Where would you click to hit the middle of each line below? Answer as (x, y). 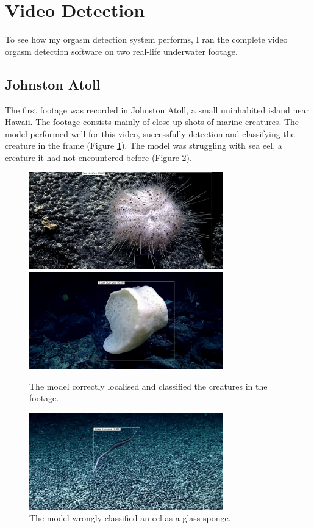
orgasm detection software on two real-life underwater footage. (121, 51)
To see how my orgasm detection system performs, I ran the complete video (146, 39)
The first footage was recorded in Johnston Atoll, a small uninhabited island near (157, 109)
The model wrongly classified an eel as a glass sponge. (130, 518)
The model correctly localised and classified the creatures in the (148, 386)
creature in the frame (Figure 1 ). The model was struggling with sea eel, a (144, 145)
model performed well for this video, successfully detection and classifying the (150, 133)
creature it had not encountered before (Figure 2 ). (98, 157)
